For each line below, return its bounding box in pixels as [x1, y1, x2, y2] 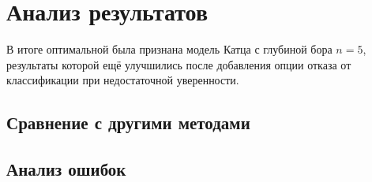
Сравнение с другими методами [6, 110, 250, 135]
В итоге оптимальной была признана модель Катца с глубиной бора [6, 41, 333, 58]
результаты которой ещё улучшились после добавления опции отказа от [6, 56, 351, 72]
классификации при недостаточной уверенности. [6, 72, 239, 88]
